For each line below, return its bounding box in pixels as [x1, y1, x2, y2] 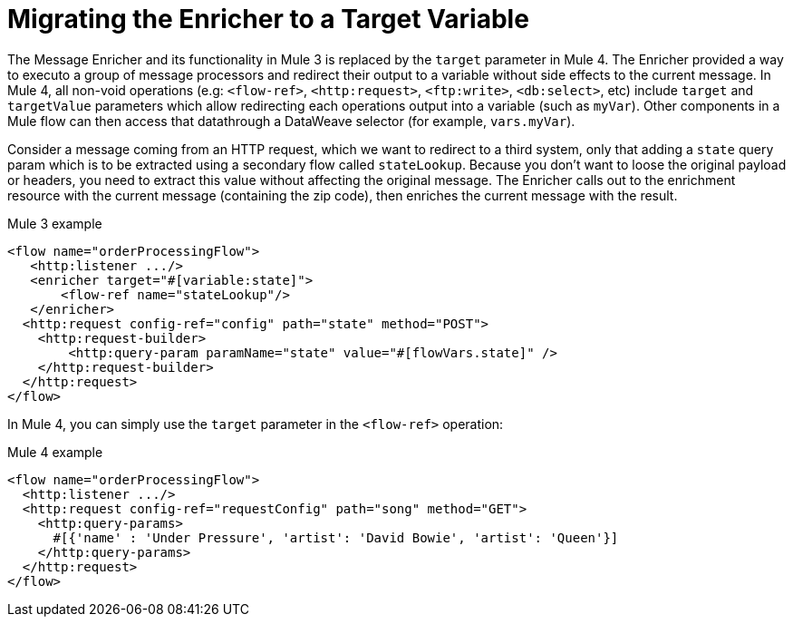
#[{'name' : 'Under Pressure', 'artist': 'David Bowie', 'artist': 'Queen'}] [53, 530, 619, 545]
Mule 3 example [7, 215, 102, 231]
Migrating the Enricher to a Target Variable [7, 4, 529, 34]
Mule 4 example [7, 444, 103, 460]
